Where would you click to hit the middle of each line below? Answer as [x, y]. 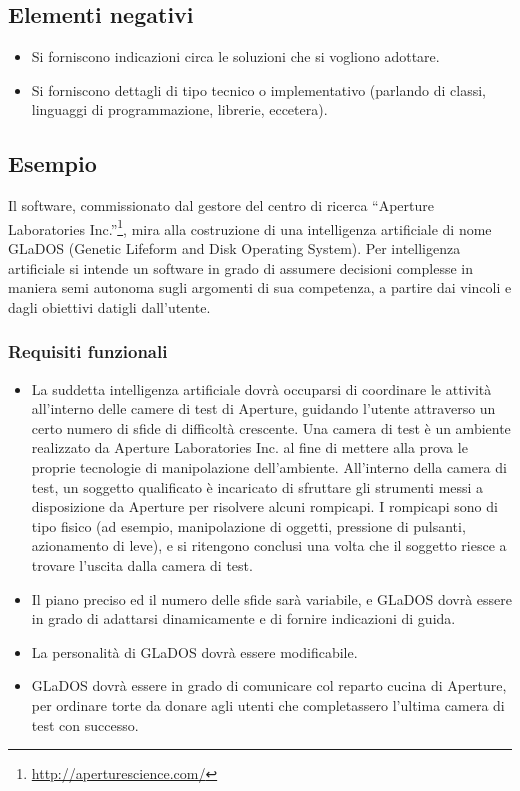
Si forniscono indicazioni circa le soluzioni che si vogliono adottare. [235, 56]
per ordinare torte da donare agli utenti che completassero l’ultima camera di [268, 704]
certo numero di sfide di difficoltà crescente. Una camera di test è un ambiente [271, 427]
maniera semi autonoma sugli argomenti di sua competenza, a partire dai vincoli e [260, 287]
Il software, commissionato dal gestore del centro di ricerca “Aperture [221, 205]
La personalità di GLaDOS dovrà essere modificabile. [194, 651]
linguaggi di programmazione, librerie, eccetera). [179, 109]
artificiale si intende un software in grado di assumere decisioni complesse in [240, 267]
